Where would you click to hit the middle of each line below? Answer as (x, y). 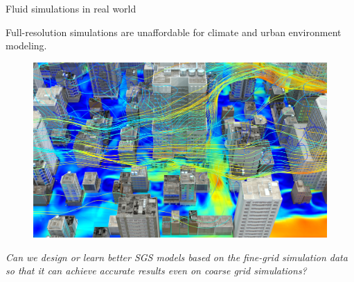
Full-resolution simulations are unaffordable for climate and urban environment (174, 32)
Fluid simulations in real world (71, 8)
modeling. (26, 45)
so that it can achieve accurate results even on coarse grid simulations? (156, 271)
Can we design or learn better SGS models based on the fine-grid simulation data (177, 257)
